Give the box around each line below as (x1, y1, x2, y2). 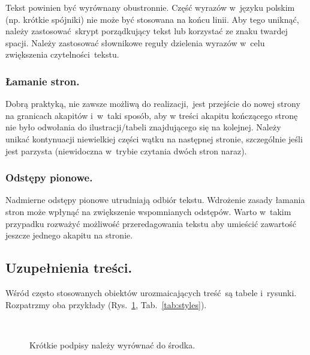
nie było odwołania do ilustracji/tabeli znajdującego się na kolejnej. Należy (5, 121, 281, 133)
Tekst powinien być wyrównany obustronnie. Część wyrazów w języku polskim (5, 1, 295, 13)
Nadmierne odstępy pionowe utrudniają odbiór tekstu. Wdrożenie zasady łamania (5, 193, 305, 206)
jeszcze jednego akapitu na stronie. (5, 229, 133, 241)
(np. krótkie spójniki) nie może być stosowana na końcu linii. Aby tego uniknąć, (5, 13, 299, 25)
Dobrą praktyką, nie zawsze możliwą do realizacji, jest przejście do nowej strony (5, 97, 300, 110)
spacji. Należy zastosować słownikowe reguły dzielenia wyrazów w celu (5, 36, 265, 49)
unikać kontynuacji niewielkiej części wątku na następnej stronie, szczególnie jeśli (5, 132, 303, 145)
